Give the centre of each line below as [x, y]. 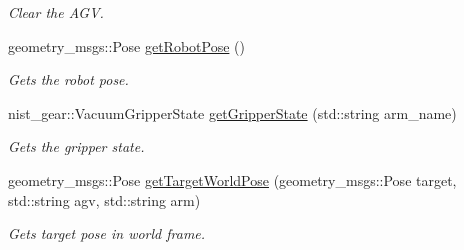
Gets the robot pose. [68, 79]
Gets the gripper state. [76, 146]
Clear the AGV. [56, 12]
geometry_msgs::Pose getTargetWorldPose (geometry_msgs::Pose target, [232, 179]
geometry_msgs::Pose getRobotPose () [126, 45]
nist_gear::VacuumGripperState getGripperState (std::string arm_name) [232, 112]
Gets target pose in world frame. [107, 233]
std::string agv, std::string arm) [104, 199]
